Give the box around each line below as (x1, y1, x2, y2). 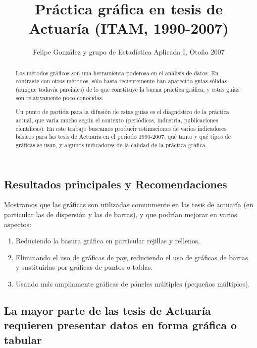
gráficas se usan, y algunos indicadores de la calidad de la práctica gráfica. (15, 140, 207, 149)
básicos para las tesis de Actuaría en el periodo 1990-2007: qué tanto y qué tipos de (15, 132, 231, 141)
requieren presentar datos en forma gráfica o (4, 317, 237, 333)
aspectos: (4, 219, 31, 229)
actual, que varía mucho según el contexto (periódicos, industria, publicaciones (15, 116, 218, 124)
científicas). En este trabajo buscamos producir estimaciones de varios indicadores (15, 124, 227, 132)
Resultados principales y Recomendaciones (4, 176, 227, 191)
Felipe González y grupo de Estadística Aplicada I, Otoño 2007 (33, 47, 225, 57)
